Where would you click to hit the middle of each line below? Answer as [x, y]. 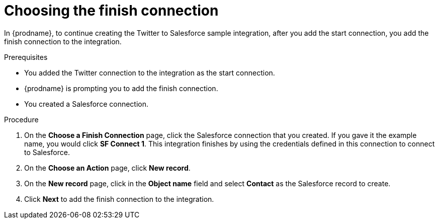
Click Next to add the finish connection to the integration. [119, 199]
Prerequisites [26, 57]
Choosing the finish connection [111, 11]
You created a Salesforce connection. [86, 104]
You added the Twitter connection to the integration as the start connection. [150, 72]
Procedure [21, 119]
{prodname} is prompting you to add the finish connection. [121, 88]
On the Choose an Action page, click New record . [107, 168]
